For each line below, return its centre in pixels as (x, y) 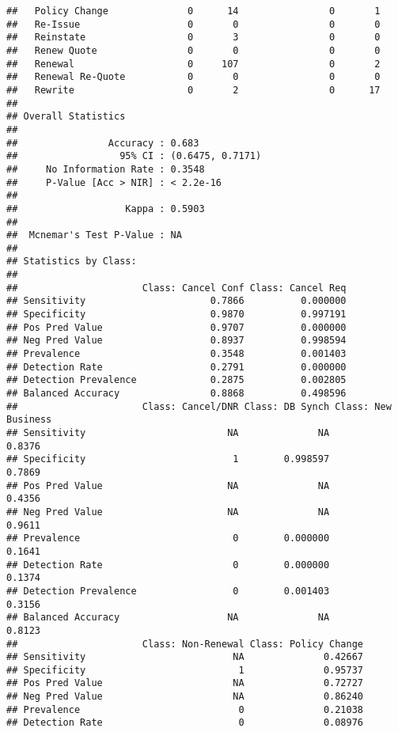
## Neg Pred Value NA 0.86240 (185, 697)
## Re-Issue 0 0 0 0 (193, 24)
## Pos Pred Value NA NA (168, 485)
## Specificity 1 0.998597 (168, 459)
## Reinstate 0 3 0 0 (193, 38)
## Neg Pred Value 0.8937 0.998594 (176, 341)
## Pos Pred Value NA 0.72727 (185, 683)
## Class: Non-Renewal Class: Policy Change (185, 644)
